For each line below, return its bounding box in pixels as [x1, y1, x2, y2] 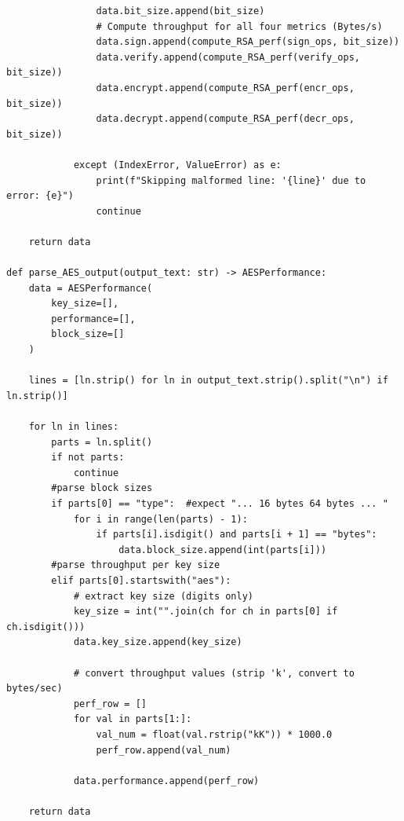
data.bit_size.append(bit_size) [96, 5, 265, 16]
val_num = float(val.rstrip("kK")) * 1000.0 [96, 728, 333, 740]
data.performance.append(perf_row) [73, 775, 260, 786]
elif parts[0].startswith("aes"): [51, 574, 231, 586]
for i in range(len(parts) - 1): [73, 513, 248, 525]
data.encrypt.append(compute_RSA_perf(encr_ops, [96, 82, 355, 93]
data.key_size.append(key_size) [73, 636, 242, 648]
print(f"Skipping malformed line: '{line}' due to [96, 174, 366, 186]
